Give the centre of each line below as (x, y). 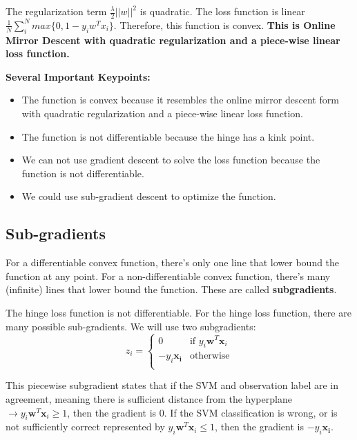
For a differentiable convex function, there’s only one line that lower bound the (173, 262)
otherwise (210, 356)
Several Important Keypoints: (78, 76)
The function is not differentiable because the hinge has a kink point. (168, 136)
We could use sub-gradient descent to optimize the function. (149, 196)
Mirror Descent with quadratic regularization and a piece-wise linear (173, 40)
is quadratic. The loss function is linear (222, 11)
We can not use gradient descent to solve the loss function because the (171, 160)
